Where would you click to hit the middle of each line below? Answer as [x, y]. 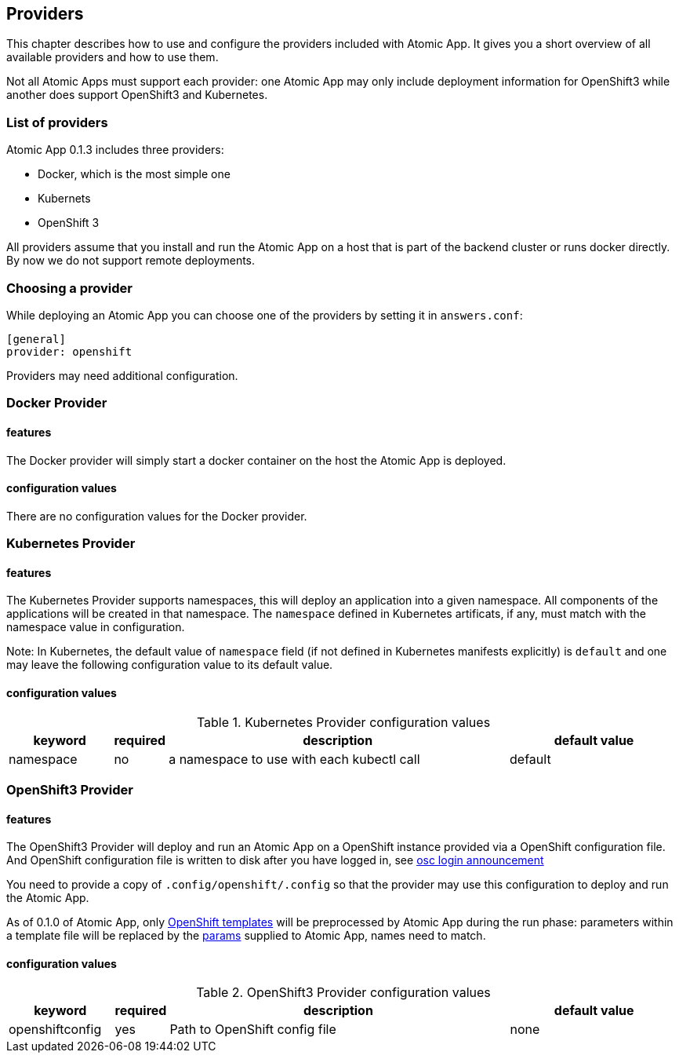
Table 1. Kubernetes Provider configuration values [343, 722]
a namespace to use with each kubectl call [294, 759]
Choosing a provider [69, 288]
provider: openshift [69, 351]
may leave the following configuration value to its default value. [170, 665]
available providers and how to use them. [113, 57]
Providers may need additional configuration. [122, 375]
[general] [36, 339]
